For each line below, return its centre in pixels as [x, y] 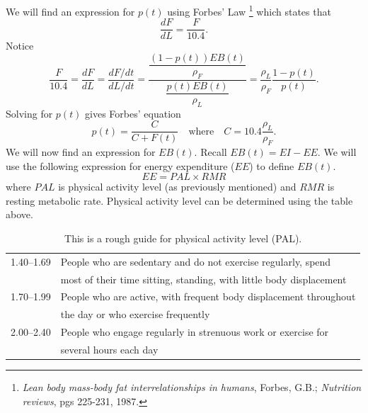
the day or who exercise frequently [135, 314]
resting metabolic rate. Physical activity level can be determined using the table [179, 200]
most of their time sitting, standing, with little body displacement [203, 279]
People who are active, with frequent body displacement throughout [208, 296]
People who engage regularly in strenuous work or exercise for [195, 332]
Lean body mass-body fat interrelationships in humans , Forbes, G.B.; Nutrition [192, 387]
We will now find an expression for [81, 151]
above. [19, 214]
